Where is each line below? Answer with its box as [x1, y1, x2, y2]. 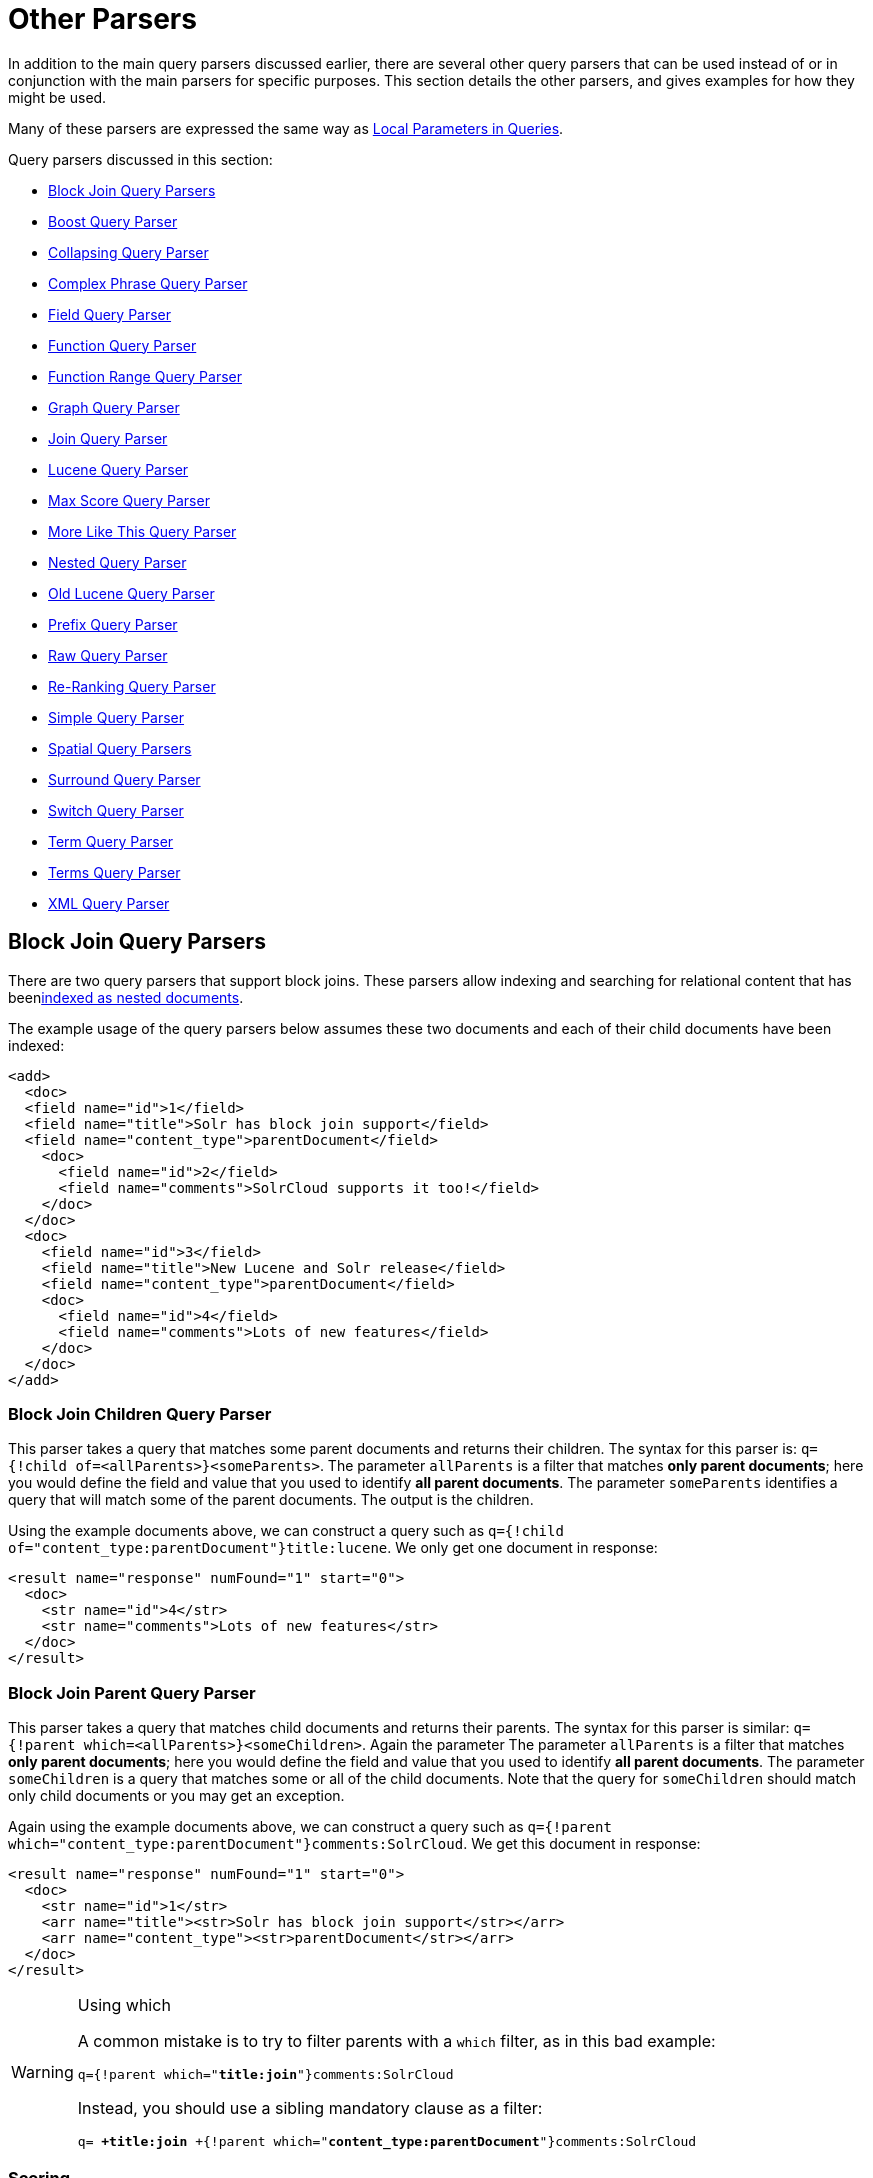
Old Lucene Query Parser [48, 584, 215, 602]
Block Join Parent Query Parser [8, 1682, 256, 1703]
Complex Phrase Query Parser [48, 274, 248, 292]
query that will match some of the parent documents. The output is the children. [8, 1491, 534, 1509]
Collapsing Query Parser [48, 243, 209, 261]
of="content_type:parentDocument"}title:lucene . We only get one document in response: [8, 1539, 658, 1557]
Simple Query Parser [48, 708, 185, 726]
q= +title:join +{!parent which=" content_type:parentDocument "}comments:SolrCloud [77, 2134, 697, 2150]
